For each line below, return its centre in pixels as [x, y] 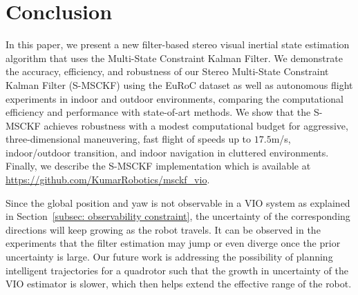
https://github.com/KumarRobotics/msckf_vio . [108, 180]
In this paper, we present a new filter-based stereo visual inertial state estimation [178, 44]
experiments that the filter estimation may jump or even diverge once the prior [173, 243]
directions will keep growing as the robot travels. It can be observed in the [163, 229]
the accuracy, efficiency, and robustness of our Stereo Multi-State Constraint [167, 71]
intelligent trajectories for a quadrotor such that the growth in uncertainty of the [177, 270]
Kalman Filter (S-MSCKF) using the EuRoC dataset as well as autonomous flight [179, 84]
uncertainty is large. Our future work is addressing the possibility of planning [169, 257]
